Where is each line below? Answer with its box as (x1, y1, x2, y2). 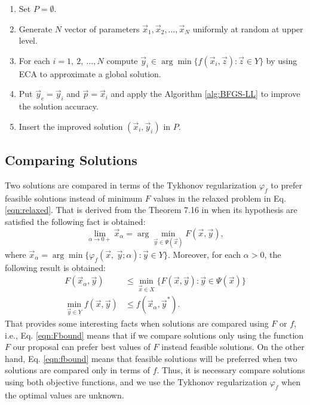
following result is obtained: (5, 261, 106, 273)
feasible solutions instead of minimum (5, 191, 143, 204)
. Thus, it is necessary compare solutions (156, 364, 305, 376)
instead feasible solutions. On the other (161, 340, 305, 353)
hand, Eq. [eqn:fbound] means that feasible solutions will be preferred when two (5, 352, 297, 364)
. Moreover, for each (167, 248, 241, 260)
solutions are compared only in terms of (5, 364, 151, 376)
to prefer (271, 178, 302, 191)
